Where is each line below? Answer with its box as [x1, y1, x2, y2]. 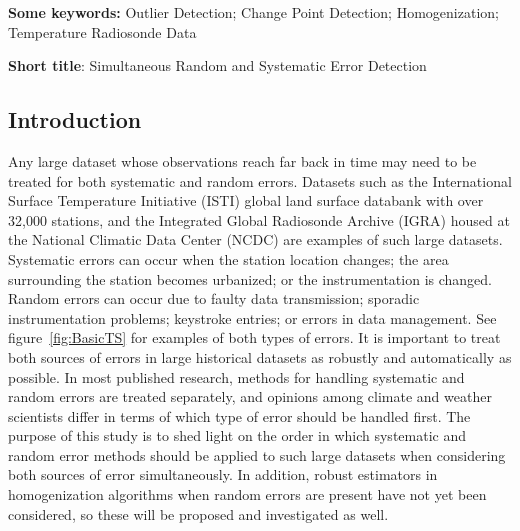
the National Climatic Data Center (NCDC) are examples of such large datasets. [8, 229, 503, 250]
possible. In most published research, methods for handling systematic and [8, 366, 465, 387]
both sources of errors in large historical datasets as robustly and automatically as [8, 346, 512, 367]
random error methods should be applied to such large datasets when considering [8, 444, 506, 465]
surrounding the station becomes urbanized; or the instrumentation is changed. [8, 268, 493, 289]
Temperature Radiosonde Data [8, 21, 197, 42]
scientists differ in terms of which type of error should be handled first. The [8, 405, 471, 426]
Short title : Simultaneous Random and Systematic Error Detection [8, 55, 427, 76]
